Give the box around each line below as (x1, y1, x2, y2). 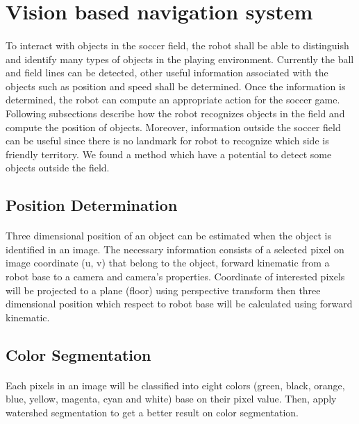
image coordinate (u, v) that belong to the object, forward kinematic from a (6, 255, 330, 270)
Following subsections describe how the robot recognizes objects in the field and (6, 105, 345, 120)
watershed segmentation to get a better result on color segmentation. (6, 405, 299, 419)
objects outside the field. (6, 160, 110, 175)
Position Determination (6, 194, 178, 216)
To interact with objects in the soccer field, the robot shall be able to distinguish (6, 37, 349, 52)
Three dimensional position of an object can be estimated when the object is (6, 228, 331, 243)
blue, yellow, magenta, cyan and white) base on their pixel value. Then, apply (6, 391, 337, 406)
